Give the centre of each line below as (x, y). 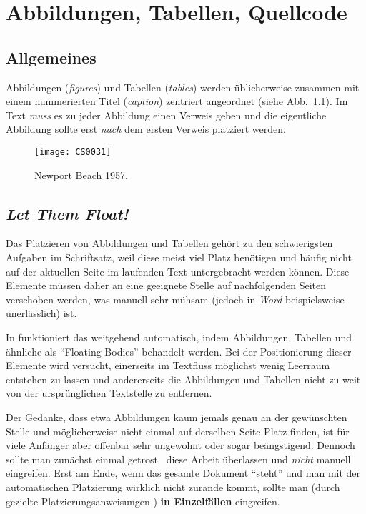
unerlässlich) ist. (41, 313)
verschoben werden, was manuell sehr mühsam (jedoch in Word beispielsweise (175, 299)
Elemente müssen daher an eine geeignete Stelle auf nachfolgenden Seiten (166, 285)
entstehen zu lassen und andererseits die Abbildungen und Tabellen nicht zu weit (183, 379)
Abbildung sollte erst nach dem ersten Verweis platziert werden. (146, 129)
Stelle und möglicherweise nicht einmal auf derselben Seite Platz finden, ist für (178, 431)
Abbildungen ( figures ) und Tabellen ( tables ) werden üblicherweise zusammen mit (183, 87)
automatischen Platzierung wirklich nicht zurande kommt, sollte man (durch (173, 487)
